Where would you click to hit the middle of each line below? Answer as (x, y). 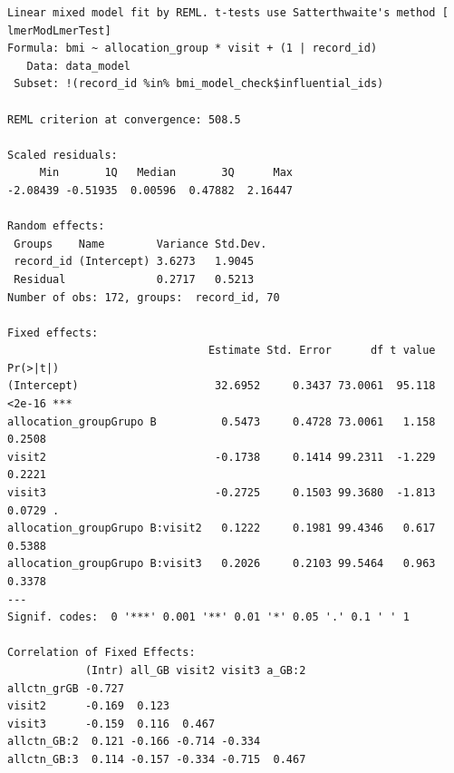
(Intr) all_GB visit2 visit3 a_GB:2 (195, 670)
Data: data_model (79, 66)
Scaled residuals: (63, 155)
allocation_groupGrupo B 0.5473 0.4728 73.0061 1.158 (222, 421)
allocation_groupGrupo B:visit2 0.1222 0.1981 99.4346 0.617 (222, 528)
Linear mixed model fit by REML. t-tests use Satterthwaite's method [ (228, 13)
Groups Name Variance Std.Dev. (140, 244)
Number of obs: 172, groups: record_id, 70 (144, 297)
